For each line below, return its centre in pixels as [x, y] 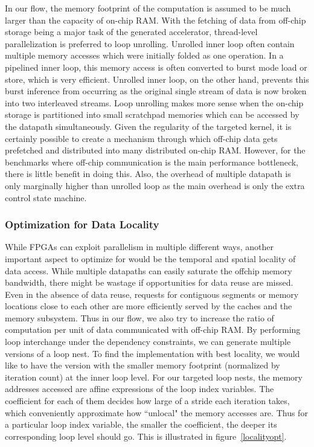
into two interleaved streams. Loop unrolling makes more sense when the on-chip [154, 102]
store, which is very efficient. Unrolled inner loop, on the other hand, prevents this [157, 79]
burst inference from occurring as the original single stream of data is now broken [156, 91]
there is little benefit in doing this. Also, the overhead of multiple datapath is [148, 174]
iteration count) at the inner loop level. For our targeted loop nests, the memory [154, 377]
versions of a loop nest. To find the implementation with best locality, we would [152, 353]
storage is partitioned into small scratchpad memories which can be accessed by [152, 114]
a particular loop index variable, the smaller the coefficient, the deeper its [141, 424]
